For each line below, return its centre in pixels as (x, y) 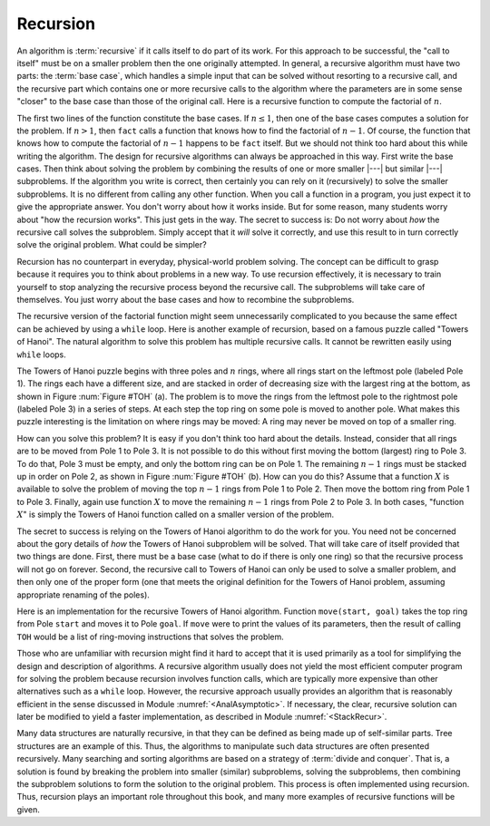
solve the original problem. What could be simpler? (112, 245)
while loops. (42, 355)
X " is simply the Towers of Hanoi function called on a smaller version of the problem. (176, 515)
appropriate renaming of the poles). (83, 595)
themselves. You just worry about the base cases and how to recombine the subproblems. (186, 299)
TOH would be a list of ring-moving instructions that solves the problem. (151, 637)
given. (29, 809)
